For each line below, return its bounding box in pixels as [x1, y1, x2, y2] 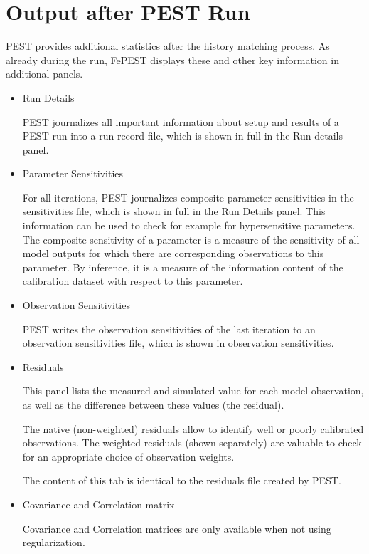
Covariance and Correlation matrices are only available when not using [22, 521, 331, 535]
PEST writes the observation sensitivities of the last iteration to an [22, 321, 316, 336]
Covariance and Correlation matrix [22, 496, 175, 511]
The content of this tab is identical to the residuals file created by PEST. [22, 473, 341, 488]
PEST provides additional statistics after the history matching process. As [6, 38, 330, 53]
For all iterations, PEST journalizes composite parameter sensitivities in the [22, 189, 354, 204]
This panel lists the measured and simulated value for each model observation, [22, 383, 364, 398]
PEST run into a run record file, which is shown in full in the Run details [22, 128, 343, 143]
